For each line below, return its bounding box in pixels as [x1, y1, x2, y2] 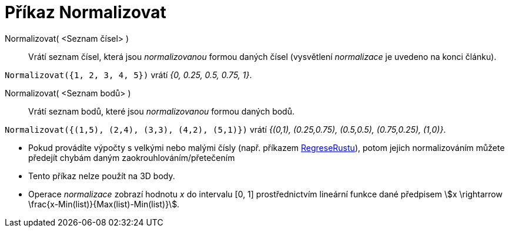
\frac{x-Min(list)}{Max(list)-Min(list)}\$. [28, 199, 180, 209]
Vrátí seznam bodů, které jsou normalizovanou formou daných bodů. [28, 106, 294, 116]
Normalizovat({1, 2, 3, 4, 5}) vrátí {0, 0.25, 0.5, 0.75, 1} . [5, 69, 252, 80]
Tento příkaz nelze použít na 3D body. [28, 170, 175, 181]
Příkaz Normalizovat [5, 2, 166, 22]
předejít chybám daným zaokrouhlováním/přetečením [28, 152, 235, 163]
